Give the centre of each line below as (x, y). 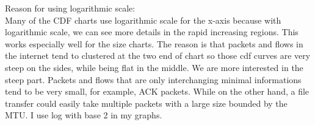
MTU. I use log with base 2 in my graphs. (84, 115)
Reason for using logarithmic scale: (70, 8)
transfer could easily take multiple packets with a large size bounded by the (146, 103)
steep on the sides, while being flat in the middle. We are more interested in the (154, 67)
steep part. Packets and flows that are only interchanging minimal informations (153, 79)
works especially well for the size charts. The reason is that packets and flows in (154, 43)
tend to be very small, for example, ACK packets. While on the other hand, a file (157, 91)
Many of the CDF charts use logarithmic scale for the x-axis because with (143, 20)
